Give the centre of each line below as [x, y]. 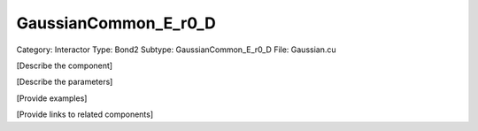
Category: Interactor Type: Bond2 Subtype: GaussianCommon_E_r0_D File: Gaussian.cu [176, 50]
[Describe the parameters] [65, 82]
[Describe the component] [65, 65]
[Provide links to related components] [85, 114]
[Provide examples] [52, 98]
